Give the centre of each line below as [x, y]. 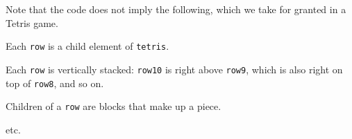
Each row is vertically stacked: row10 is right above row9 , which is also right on [174, 69]
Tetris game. [32, 22]
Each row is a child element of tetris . [87, 46]
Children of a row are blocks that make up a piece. [114, 106]
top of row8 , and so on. [55, 83]
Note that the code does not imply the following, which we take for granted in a [176, 9]
